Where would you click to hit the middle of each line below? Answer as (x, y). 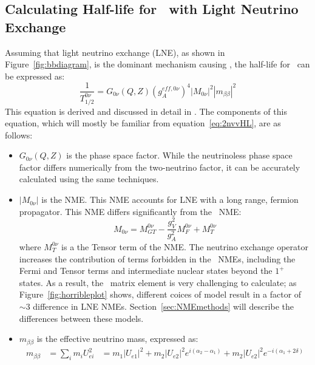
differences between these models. (81, 318)
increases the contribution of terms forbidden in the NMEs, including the (157, 258)
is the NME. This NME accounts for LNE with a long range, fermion (170, 200)
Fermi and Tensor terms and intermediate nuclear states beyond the (146, 271)
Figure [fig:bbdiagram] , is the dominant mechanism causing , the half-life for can (157, 64)
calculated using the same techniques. (89, 179)
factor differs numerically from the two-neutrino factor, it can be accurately (160, 167)
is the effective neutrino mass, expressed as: (117, 339)
